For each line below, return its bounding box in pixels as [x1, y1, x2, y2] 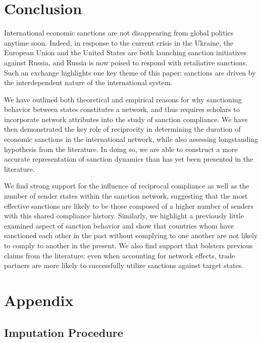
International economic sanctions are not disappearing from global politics [4, 27, 234, 38]
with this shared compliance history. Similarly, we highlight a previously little [4, 210, 244, 221]
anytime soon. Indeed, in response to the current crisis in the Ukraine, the [4, 37, 234, 48]
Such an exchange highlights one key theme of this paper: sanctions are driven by [4, 67, 256, 78]
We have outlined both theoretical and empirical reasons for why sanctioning [4, 94, 242, 104]
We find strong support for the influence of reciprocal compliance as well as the [4, 180, 249, 191]
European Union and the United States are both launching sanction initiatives [4, 47, 247, 58]
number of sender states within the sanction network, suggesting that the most [4, 190, 248, 201]
